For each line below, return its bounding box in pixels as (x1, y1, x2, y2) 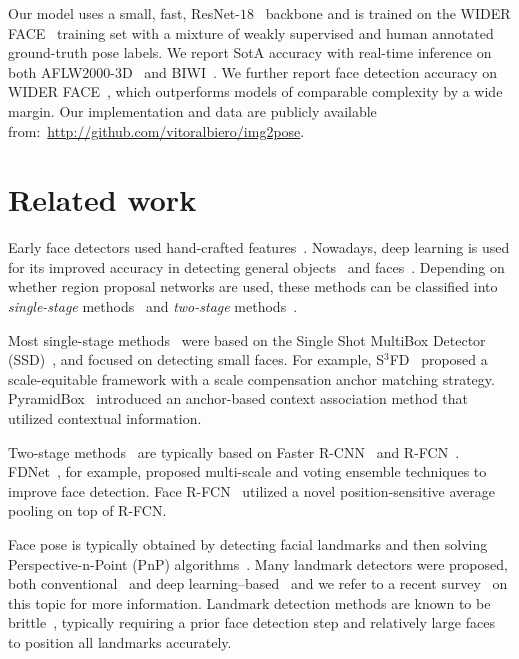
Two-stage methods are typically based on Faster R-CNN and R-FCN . (8, 441, 460, 462)
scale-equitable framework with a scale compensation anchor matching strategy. (8, 368, 495, 389)
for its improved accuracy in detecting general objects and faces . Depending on (8, 256, 505, 277)
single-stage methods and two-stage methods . (8, 296, 298, 317)
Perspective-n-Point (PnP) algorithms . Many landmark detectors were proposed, (8, 553, 508, 574)
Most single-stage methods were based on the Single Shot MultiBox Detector (8, 329, 486, 350)
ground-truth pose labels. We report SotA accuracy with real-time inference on (8, 42, 492, 63)
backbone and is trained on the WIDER (265, 3, 511, 23)
